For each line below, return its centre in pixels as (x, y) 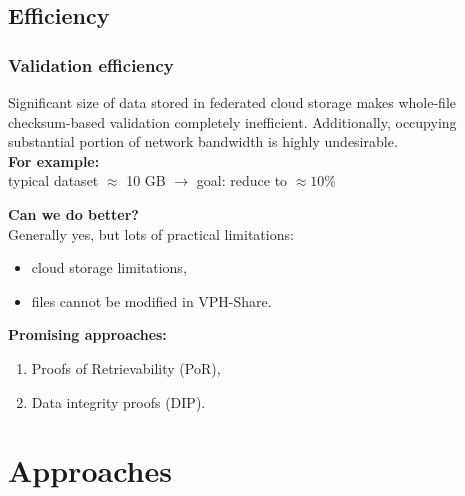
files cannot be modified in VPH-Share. (151, 300)
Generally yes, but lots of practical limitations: (151, 233)
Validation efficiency (91, 64)
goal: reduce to (242, 180)
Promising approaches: (87, 334)
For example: (54, 160)
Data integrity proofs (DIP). (118, 401)
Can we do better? (73, 213)
